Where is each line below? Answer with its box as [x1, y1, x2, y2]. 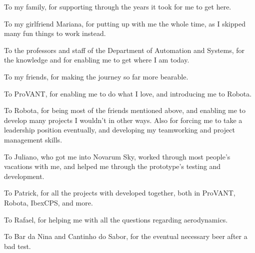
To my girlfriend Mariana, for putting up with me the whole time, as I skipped [4, 18, 245, 28]
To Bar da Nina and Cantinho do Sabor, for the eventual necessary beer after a [4, 231, 247, 241]
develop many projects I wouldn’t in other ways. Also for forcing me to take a [4, 114, 242, 125]
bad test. [4, 240, 31, 251]
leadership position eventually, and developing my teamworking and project [4, 124, 235, 135]
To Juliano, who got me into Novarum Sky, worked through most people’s [4, 151, 230, 161]
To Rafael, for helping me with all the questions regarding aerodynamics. [4, 214, 228, 224]
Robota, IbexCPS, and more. [4, 197, 93, 207]
